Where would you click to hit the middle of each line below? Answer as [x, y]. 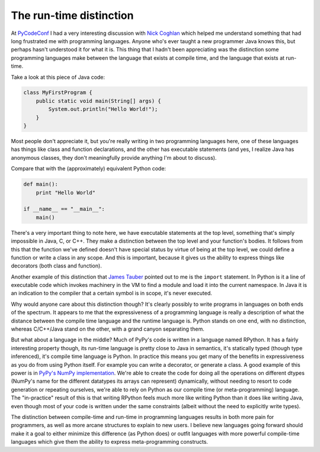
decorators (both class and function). [56, 266]
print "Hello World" [66, 193]
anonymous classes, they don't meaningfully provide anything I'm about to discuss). [114, 157]
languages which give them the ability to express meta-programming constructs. [110, 442]
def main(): [41, 184]
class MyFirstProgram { [58, 93]
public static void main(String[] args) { [98, 101]
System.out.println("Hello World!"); [103, 109]
